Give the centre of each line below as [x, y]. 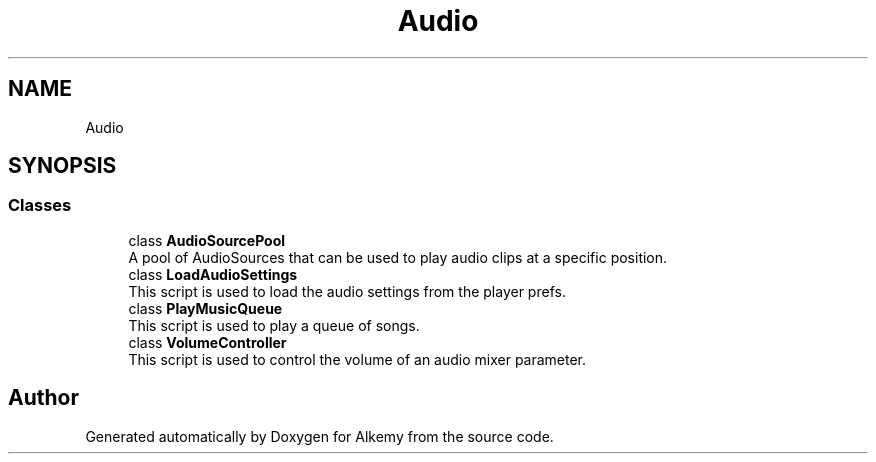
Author [43, 398]
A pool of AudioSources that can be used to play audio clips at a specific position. [398, 257]
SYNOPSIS [62, 166]
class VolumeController [207, 342]
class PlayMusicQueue [205, 308]
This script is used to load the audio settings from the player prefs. [347, 291]
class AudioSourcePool [207, 240]
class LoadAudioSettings [213, 274]
